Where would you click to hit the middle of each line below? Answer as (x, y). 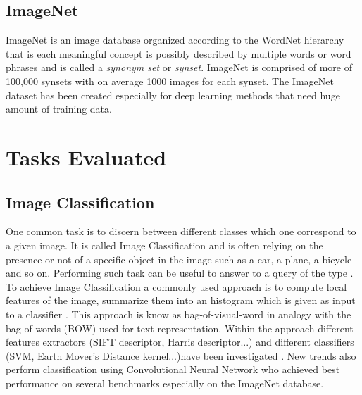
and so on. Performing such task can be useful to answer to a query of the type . (180, 273)
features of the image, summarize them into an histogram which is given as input (181, 300)
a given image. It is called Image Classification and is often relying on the (164, 245)
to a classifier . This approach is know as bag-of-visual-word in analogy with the (179, 314)
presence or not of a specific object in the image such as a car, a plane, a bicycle (179, 259)
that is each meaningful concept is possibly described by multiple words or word (179, 53)
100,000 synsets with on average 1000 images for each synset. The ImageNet (170, 81)
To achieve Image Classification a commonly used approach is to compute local (176, 286)
